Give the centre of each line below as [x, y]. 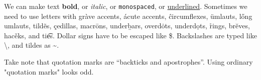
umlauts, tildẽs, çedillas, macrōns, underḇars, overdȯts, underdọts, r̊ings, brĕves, [127, 26]
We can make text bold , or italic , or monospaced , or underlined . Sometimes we [126, 6]
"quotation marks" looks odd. [49, 71]
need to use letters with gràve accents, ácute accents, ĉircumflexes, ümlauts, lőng [128, 16]
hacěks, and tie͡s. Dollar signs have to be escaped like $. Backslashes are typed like [130, 35]
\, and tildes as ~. [32, 45]
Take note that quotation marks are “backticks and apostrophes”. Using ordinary [128, 62]
